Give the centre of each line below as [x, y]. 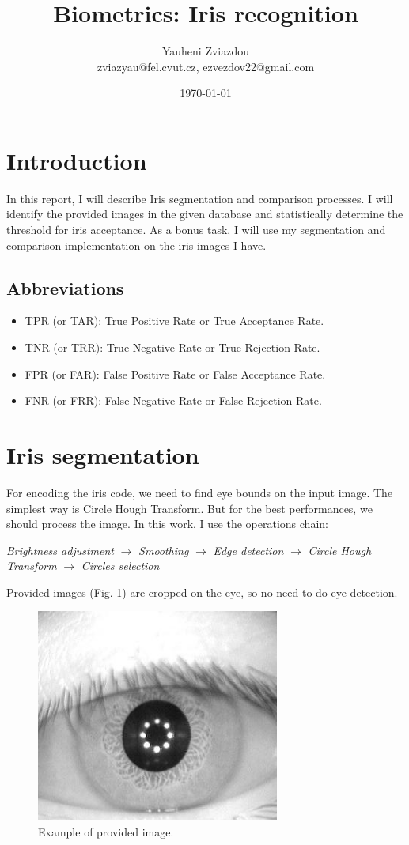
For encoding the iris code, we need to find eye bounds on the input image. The [200, 492]
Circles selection [120, 566]
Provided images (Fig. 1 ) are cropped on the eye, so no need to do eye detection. [202, 592]
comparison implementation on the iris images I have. [136, 245]
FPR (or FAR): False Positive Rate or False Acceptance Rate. [175, 373]
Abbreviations [65, 287]
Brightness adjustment [60, 550]
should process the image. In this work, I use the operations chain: [167, 524]
